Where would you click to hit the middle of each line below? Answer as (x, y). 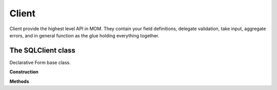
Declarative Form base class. (40, 62)
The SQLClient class (42, 50)
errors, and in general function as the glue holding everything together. (84, 35)
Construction (24, 72)
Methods (19, 81)
